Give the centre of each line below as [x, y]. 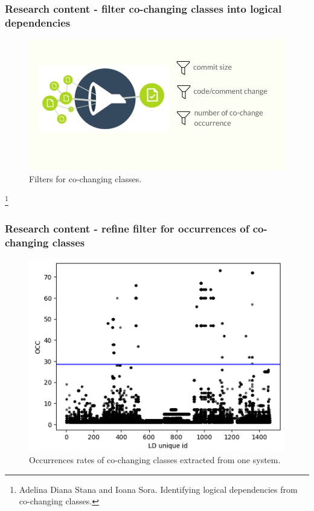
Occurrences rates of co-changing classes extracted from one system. [155, 459]
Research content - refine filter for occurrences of [127, 228]
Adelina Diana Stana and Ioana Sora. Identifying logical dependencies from [158, 489]
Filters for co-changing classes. [85, 178]
